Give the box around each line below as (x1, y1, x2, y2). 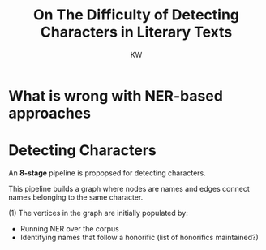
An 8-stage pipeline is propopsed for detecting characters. (8, 168, 207, 178)
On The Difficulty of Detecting (32, 6, 240, 24)
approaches (8, 104, 92, 123)
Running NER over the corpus (19, 223, 119, 233)
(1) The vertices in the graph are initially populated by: (8, 208, 188, 218)
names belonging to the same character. (8, 192, 144, 202)
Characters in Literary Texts (40, 23, 233, 41)
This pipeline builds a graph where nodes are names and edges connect (8, 183, 250, 193)
